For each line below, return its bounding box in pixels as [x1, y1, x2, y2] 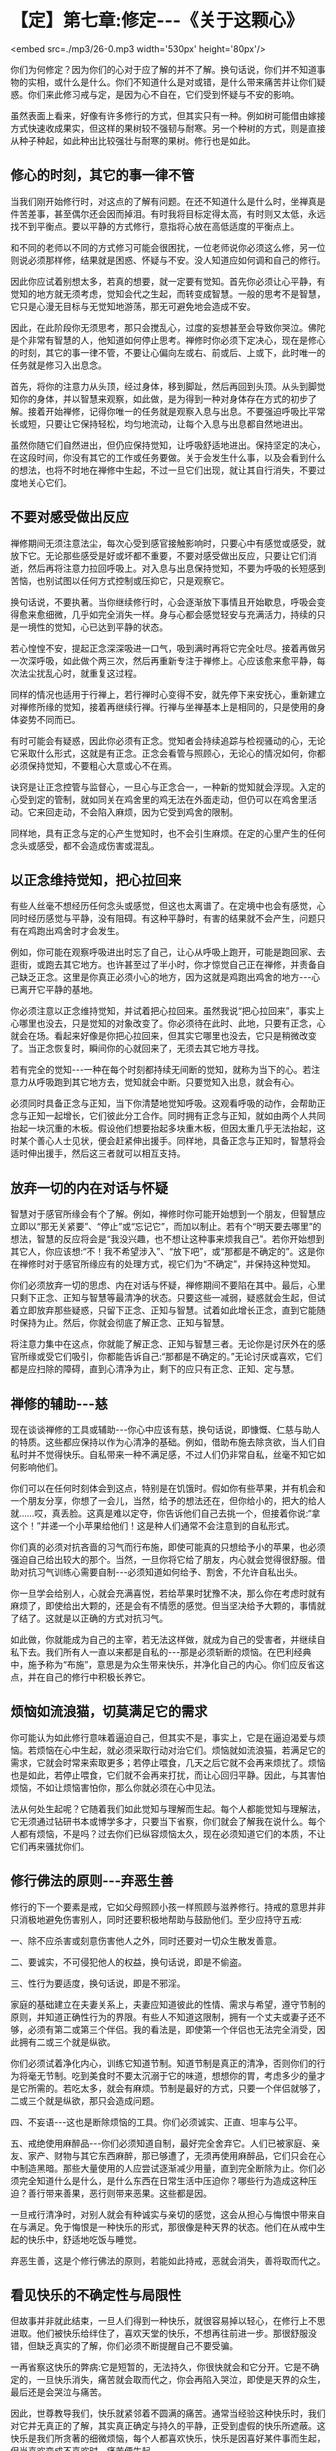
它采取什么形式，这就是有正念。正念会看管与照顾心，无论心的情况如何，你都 [10, 747, 326, 759]
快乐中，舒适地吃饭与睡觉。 [27, 2233, 142, 2245]
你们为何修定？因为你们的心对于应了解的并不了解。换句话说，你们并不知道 [10, 63, 317, 75]
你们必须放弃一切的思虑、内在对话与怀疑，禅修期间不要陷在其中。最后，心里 [10, 1279, 326, 1291]
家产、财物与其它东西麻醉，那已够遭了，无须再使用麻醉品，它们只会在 [27, 2149, 317, 2161]
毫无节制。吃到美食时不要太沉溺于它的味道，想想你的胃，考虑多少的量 [27, 2069, 317, 2081]
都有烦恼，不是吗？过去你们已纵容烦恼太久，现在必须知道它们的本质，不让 [18, 1827, 326, 1840]
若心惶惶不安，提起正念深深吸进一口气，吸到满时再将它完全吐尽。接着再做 [10, 642, 317, 654]
